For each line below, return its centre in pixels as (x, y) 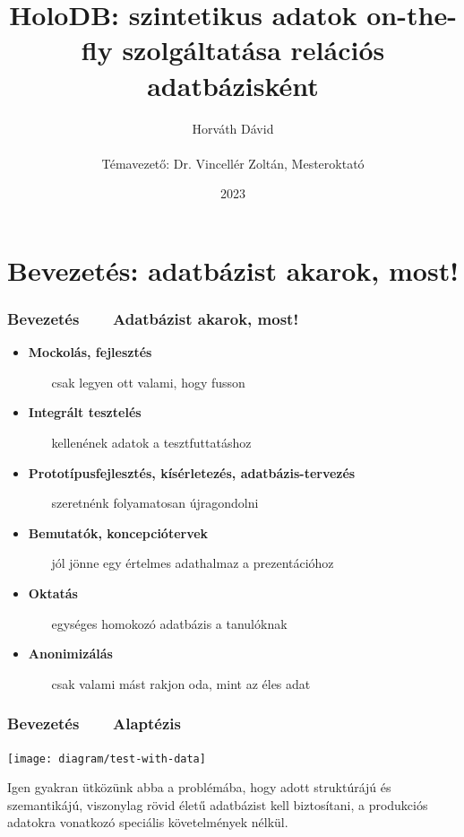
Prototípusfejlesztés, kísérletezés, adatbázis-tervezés (192, 472)
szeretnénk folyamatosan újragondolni (155, 503)
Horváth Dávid (233, 128)
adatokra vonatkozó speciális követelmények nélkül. (148, 822)
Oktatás (53, 593)
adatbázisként (233, 85)
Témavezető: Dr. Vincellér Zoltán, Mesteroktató (233, 163)
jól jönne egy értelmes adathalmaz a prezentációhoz (193, 563)
